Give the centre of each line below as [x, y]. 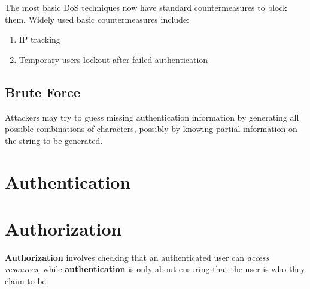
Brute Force [43, 91]
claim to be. [27, 281]
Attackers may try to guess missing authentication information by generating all [152, 117]
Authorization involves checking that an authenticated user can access [137, 257]
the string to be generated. [54, 140]
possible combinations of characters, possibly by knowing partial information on [151, 129]
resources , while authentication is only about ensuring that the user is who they [155, 269]
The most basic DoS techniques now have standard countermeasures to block [146, 7]
